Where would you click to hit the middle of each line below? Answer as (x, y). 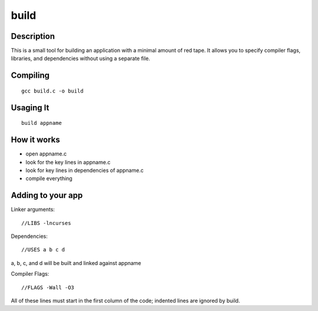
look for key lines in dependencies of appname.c (85, 170)
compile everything (49, 178)
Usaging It (30, 107)
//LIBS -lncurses (46, 223)
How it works (35, 140)
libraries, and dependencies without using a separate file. (80, 58)
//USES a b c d (43, 250)
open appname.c (46, 154)
